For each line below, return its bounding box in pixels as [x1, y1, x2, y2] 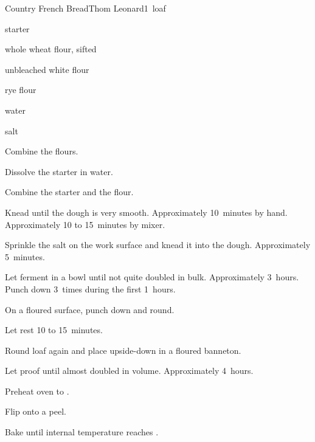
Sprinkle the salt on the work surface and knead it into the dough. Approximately [5, 238, 311, 251]
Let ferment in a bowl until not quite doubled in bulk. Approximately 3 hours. [5, 271, 299, 283]
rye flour [5, 83, 36, 96]
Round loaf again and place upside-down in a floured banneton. [5, 344, 241, 356]
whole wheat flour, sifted [5, 43, 97, 55]
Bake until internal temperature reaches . [5, 426, 159, 438]
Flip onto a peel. [5, 405, 66, 418]
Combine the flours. [5, 145, 78, 157]
